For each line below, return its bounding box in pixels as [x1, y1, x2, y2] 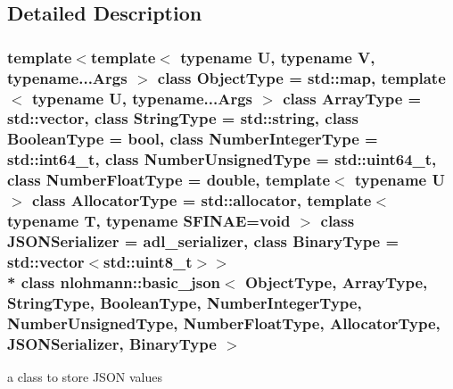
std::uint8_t [103, 250, 193, 272]
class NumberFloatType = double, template [7, 169, 331, 191]
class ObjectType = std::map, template [157, 66, 446, 88]
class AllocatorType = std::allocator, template [31, 189, 372, 211]
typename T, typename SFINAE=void [7, 210, 291, 232]
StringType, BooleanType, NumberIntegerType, [7, 291, 362, 313]
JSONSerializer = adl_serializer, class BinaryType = [7, 230, 399, 252]
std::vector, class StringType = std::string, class [7, 107, 358, 129]
